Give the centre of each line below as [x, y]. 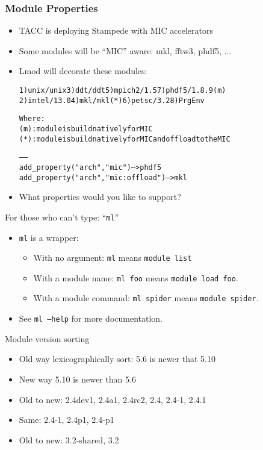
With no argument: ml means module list [113, 258]
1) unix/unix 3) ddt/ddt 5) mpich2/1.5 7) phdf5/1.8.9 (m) [122, 90]
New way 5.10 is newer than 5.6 [77, 379]
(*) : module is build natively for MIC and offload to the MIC [125, 139]
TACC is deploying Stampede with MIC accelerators [116, 30]
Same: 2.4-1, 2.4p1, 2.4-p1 [67, 420]
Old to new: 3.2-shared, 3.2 [69, 439]
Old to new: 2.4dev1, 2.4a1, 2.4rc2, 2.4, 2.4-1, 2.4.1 [113, 399]
